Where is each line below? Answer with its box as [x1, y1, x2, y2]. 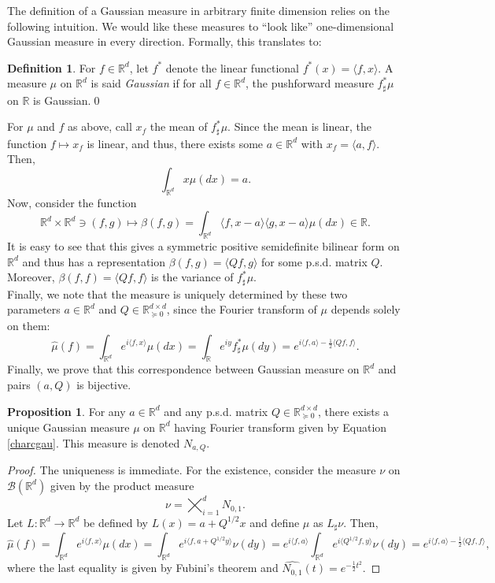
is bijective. [76, 376, 131, 392]
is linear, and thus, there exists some [87, 135, 264, 151]
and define [249, 514, 300, 530]
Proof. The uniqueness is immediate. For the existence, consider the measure [7, 462, 376, 478]
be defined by [83, 514, 149, 530]
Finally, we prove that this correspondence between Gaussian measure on [7, 361, 360, 377]
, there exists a [317, 403, 389, 419]
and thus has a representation [22, 253, 166, 269]
